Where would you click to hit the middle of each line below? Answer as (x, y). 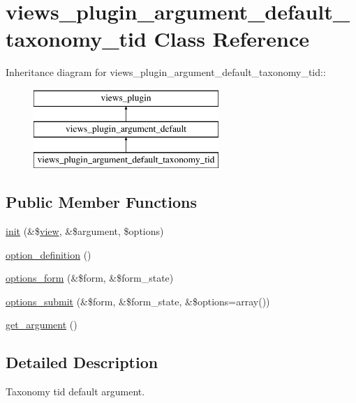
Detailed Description (82, 362)
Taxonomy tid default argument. (75, 391)
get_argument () (42, 325)
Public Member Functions (101, 202)
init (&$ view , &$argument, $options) (85, 231)
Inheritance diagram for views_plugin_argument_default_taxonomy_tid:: (166, 72)
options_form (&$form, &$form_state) (90, 278)
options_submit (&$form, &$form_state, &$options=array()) (138, 301)
